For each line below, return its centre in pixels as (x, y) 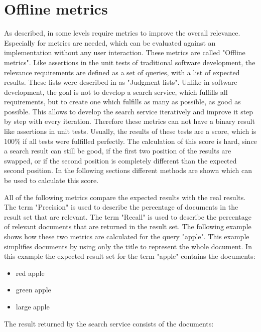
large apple (33, 306)
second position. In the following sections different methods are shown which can (128, 170)
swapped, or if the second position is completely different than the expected (120, 160)
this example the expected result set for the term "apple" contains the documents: (130, 256)
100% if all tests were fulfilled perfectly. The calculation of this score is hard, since (130, 141)
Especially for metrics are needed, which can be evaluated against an (110, 42)
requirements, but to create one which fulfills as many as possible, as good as (122, 102)
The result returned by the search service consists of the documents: (109, 323)
